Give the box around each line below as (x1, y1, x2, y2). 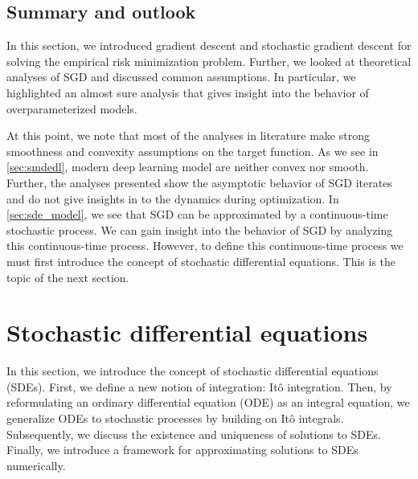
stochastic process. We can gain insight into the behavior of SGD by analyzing (6, 221, 393, 238)
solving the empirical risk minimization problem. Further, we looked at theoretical (6, 52, 412, 69)
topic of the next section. (6, 268, 129, 285)
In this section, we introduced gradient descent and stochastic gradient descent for (6, 37, 412, 54)
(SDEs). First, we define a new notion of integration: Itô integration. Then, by (6, 378, 392, 395)
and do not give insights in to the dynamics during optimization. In (6, 190, 339, 207)
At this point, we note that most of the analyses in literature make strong (6, 127, 370, 144)
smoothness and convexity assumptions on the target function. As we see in (6, 142, 379, 159)
